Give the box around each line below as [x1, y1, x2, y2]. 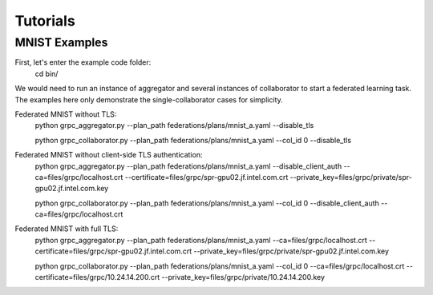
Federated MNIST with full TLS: [14, 224, 119, 233]
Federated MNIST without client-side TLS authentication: [14, 150, 203, 160]
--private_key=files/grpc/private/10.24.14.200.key [161, 273, 325, 282]
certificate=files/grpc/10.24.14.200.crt [34, 273, 160, 282]
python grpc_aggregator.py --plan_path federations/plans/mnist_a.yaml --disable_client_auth [34, 161, 342, 171]
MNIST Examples [14, 35, 108, 50]
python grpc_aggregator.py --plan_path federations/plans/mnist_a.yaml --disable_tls [34, 121, 314, 130]
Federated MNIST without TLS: [14, 109, 117, 119]
